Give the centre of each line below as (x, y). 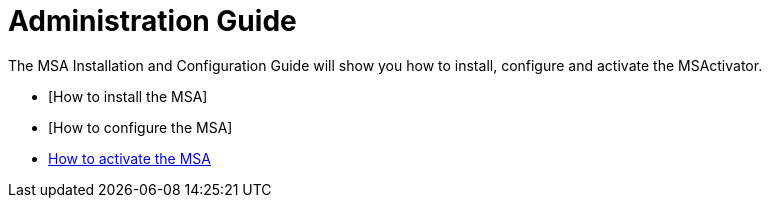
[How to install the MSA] (128, 96)
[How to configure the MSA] (140, 127)
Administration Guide (152, 21)
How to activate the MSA (129, 158)
